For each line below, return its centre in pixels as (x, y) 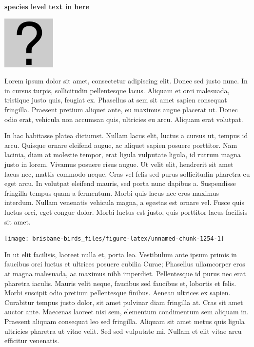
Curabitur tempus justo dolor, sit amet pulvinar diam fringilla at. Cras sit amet (124, 302)
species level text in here (47, 6)
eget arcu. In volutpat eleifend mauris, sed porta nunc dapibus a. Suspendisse (120, 183)
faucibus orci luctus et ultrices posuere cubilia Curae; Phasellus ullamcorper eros (125, 264)
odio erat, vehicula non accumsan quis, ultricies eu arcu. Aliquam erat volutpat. (124, 119)
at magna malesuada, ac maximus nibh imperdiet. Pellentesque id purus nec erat (125, 273)
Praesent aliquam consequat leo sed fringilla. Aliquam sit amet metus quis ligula (125, 321)
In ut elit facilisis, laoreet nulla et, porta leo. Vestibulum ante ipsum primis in (121, 254)
